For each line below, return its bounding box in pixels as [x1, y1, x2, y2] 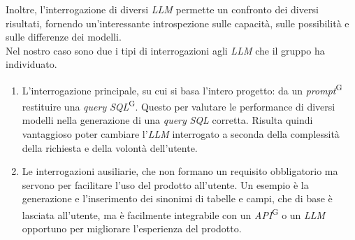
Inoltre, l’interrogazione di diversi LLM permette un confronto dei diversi [6, 2, 319, 16]
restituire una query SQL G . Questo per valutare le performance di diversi [22, 97, 335, 113]
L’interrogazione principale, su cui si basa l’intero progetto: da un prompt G [22, 80, 342, 97]
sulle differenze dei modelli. [6, 29, 122, 44]
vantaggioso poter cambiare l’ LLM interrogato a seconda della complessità [22, 127, 340, 141]
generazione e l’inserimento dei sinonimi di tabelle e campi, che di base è [22, 191, 333, 206]
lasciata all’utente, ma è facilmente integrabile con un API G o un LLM [22, 206, 326, 222]
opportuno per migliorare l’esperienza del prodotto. [22, 221, 242, 236]
